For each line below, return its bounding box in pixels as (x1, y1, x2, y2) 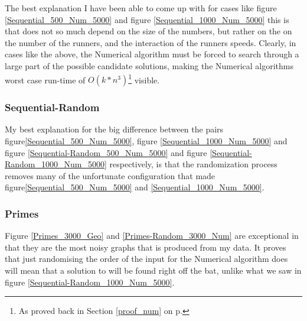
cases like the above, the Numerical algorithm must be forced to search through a (5, 48, 299, 60)
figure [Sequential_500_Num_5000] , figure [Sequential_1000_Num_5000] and (5, 135, 288, 147)
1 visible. (128, 72, 160, 86)
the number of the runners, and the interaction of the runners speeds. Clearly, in (5, 36, 296, 48)
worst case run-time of (5, 73, 86, 86)
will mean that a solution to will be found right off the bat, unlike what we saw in (5, 264, 302, 276)
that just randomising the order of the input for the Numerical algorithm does (5, 252, 288, 265)
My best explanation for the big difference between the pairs (5, 123, 224, 135)
